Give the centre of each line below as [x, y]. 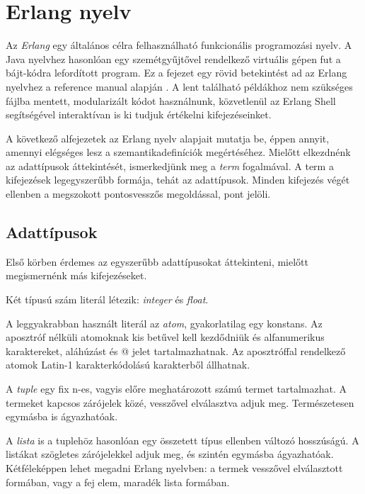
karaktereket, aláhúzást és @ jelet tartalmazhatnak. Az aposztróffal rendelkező [176, 350]
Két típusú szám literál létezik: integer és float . [107, 299]
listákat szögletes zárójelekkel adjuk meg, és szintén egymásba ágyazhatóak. [170, 454]
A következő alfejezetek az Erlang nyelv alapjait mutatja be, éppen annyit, [168, 138]
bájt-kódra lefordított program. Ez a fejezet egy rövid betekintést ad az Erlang [176, 73]
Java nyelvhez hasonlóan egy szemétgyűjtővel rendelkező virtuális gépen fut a [173, 58]
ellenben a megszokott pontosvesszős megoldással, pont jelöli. [138, 194]
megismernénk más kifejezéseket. [76, 275]
